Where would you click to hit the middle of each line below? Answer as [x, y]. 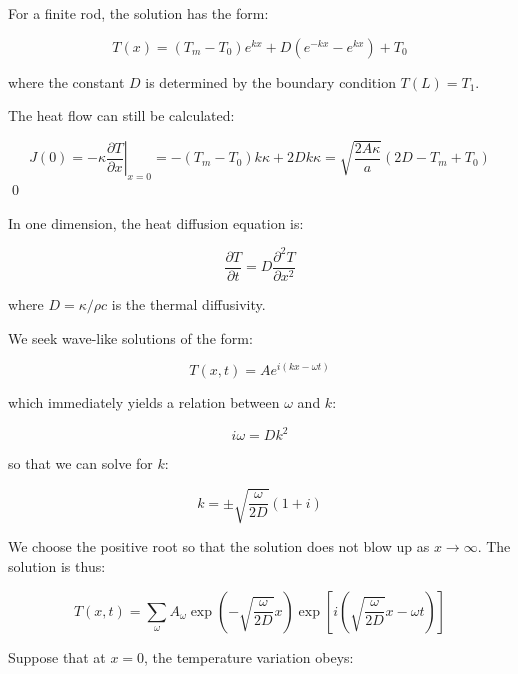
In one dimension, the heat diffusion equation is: [156, 222]
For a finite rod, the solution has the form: [138, 13]
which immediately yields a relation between [144, 402]
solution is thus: [57, 566]
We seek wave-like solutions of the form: [130, 337]
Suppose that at [57, 656]
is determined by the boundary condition [270, 81]
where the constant [66, 81]
